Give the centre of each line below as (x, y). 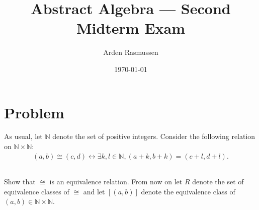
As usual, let (23, 136)
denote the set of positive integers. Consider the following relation (154, 136)
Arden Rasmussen (131, 52)
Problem (34, 112)
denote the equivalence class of (188, 191)
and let (94, 191)
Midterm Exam (131, 28)
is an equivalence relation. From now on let (116, 182)
